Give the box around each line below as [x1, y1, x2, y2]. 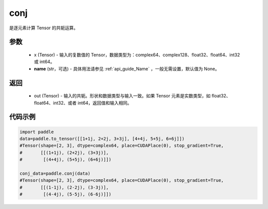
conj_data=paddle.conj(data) [19, 170, 91, 176]
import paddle [19, 129, 54, 135]
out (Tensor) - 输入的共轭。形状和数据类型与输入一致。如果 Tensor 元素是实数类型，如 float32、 [34, 93, 231, 99]
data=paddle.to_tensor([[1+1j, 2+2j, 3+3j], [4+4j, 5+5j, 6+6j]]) [19, 136, 185, 141]
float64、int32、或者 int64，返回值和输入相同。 [34, 100, 132, 106]
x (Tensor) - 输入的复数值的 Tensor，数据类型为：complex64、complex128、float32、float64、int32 [34, 52, 240, 58]
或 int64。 [34, 59, 55, 65]
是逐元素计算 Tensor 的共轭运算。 [9, 25, 78, 31]
